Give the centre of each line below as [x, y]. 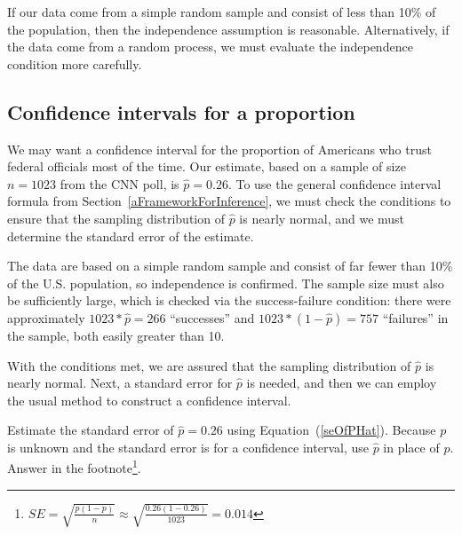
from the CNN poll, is [119, 183]
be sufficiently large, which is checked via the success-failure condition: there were [229, 300]
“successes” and [212, 317]
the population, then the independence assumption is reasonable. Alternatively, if [228, 29]
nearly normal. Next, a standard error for [120, 383]
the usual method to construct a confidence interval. [149, 400]
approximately [46, 317]
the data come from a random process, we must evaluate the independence [210, 47]
